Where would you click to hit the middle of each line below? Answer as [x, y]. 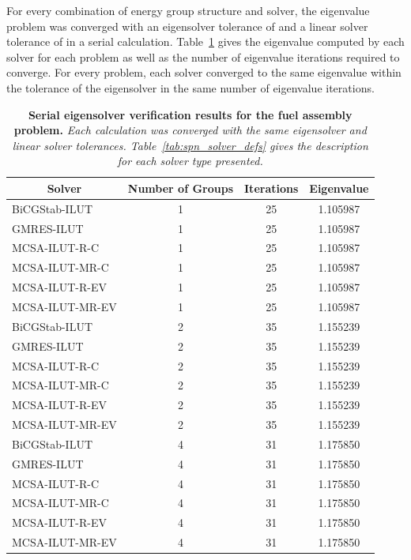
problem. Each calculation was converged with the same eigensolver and [190, 130]
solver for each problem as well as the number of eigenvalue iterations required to [203, 56]
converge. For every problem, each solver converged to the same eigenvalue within [204, 72]
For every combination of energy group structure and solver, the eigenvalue [188, 10]
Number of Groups [181, 188]
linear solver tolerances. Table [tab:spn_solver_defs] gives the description [190, 145]
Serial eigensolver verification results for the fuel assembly [190, 114]
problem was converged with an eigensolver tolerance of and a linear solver [187, 26]
